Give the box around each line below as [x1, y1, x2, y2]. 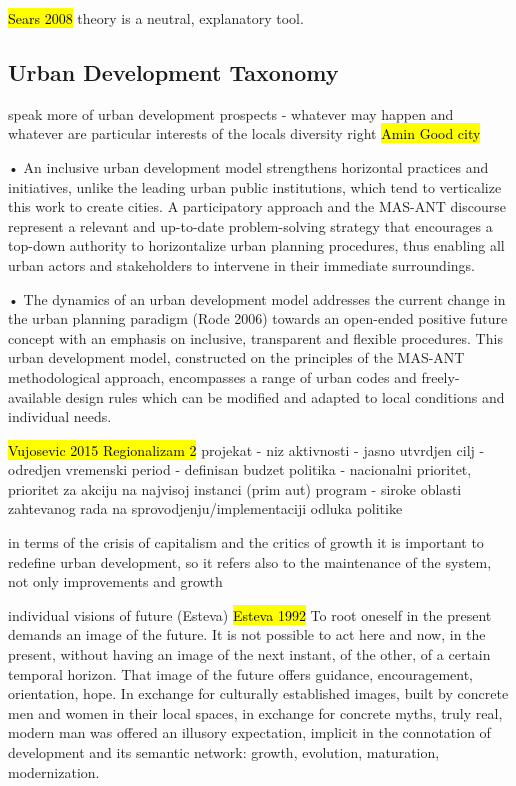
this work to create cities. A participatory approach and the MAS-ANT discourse [8, 196, 506, 217]
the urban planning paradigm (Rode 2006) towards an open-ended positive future [8, 308, 508, 329]
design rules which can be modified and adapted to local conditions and [65, 386, 505, 407]
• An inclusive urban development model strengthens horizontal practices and [8, 156, 489, 177]
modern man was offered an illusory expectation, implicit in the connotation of [8, 722, 491, 743]
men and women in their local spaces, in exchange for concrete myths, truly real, [8, 702, 503, 723]
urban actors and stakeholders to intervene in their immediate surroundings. [8, 254, 475, 275]
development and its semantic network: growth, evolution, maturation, [8, 742, 440, 763]
